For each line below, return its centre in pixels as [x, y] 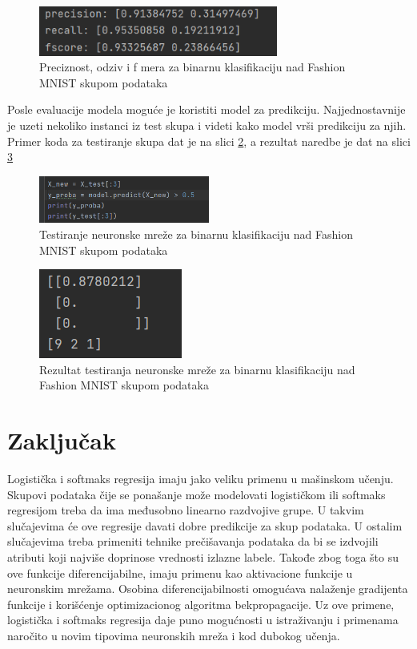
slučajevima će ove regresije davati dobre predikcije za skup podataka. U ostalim [205, 525]
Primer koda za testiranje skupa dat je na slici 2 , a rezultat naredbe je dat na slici [209, 141]
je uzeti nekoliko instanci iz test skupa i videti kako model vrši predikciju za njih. [207, 125]
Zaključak [62, 440]
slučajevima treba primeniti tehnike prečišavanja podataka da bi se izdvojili [193, 541]
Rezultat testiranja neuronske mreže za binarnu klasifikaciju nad [197, 369]
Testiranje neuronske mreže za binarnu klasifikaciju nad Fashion [196, 234]
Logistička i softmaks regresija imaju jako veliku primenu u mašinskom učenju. [200, 478]
